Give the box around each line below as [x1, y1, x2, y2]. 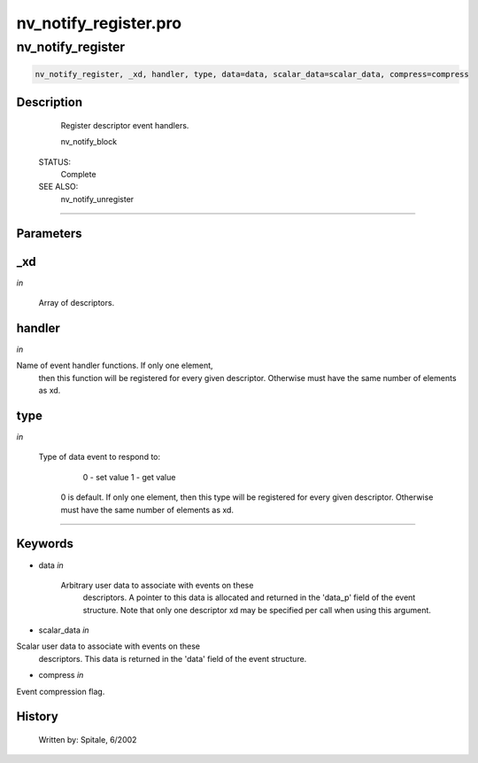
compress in [38, 670, 84, 681]
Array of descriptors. [38, 298, 115, 308]
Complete [60, 168, 96, 179]
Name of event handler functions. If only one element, [16, 360, 213, 371]
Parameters [16, 226, 82, 241]
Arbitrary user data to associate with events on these [60, 580, 254, 590]
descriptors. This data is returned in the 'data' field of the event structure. [38, 653, 307, 664]
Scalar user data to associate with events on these [16, 641, 201, 651]
